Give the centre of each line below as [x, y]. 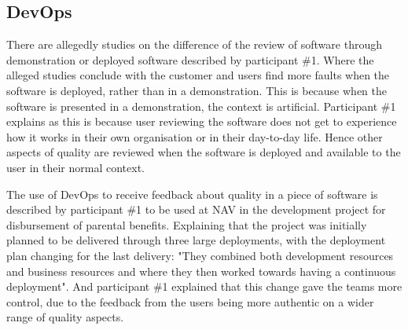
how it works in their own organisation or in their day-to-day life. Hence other [195, 136]
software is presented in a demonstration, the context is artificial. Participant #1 [201, 106]
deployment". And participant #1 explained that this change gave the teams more [204, 286]
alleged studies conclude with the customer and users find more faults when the [198, 75]
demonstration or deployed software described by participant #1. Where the [190, 59]
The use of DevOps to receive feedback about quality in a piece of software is [192, 194]
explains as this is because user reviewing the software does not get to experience [202, 121]
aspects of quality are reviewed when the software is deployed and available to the [204, 152]
